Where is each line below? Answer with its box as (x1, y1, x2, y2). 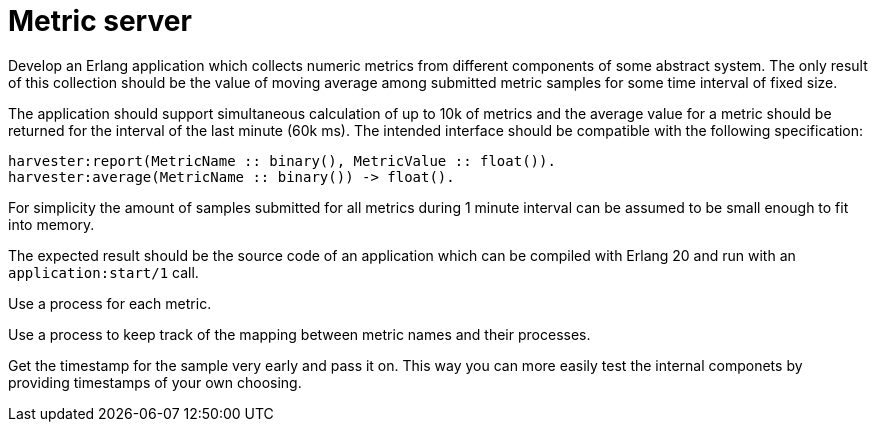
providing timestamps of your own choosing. (8, 373, 302, 391)
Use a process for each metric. (8, 294, 212, 312)
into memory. (8, 215, 95, 233)
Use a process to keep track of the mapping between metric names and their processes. (8, 325, 591, 343)
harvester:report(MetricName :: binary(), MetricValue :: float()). (8, 152, 556, 169)
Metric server (8, 4, 192, 38)
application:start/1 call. (8, 263, 199, 281)
